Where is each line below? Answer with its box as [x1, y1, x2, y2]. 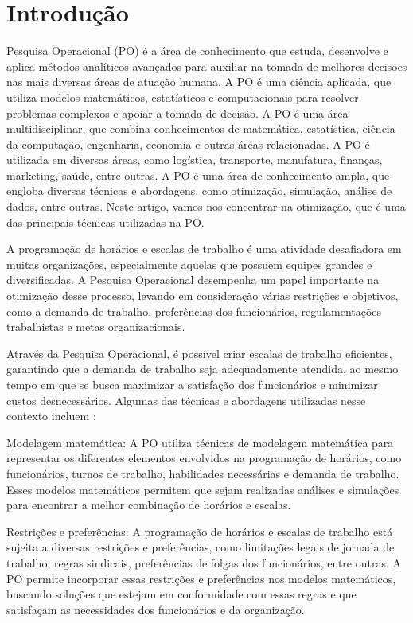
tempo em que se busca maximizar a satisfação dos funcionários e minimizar [6, 376, 378, 392]
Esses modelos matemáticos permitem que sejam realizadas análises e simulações [6, 481, 399, 497]
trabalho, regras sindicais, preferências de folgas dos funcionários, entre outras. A [6, 554, 402, 570]
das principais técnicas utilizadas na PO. [6, 213, 205, 230]
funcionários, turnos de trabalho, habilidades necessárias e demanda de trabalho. [6, 465, 399, 481]
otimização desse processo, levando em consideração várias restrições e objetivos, [6, 287, 399, 304]
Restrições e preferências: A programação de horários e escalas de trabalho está [6, 523, 393, 539]
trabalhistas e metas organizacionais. [6, 318, 185, 335]
